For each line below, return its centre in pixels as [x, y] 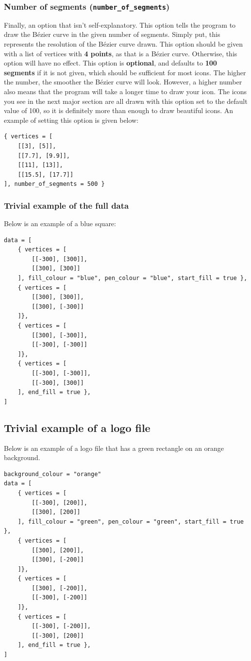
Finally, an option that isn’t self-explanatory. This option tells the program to [120, 25]
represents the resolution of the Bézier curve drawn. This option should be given [123, 43]
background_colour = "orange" [53, 474]
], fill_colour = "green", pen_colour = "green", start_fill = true [131, 521]
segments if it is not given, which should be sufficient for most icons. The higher [125, 72]
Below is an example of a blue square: [60, 223]
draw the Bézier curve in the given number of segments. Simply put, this [112, 34]
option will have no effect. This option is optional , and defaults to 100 [110, 63]
